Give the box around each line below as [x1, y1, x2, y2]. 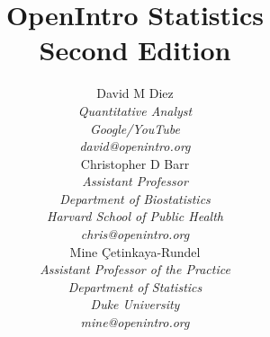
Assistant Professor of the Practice [40, 260, 230, 279]
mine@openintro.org [80, 313, 190, 332]
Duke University [90, 295, 180, 314]
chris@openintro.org [80, 225, 190, 244]
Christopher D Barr [80, 154, 190, 173]
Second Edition [39, 31, 231, 68]
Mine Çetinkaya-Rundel [69, 242, 201, 261]
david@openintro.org [79, 137, 191, 155]
